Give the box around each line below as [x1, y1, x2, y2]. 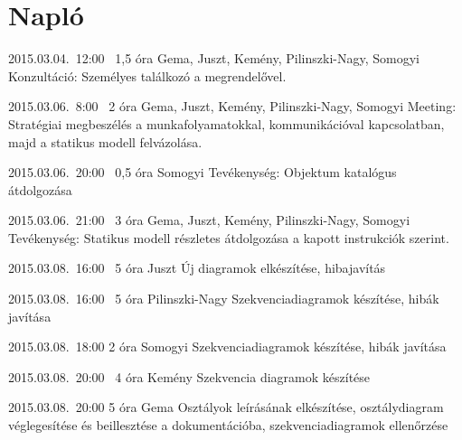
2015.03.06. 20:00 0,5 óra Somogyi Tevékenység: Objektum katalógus [8, 163, 397, 182]
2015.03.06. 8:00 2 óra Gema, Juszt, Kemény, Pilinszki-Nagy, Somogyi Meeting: [8, 97, 457, 116]
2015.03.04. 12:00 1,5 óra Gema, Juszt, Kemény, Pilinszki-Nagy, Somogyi [8, 49, 420, 68]
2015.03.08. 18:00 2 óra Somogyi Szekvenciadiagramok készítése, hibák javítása [8, 337, 447, 356]
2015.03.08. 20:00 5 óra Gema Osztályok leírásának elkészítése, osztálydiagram [8, 398, 444, 417]
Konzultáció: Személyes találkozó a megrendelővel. [8, 66, 287, 85]
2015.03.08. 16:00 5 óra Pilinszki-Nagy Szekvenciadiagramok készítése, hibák [8, 289, 439, 308]
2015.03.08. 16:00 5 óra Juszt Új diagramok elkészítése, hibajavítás [8, 258, 386, 277]
